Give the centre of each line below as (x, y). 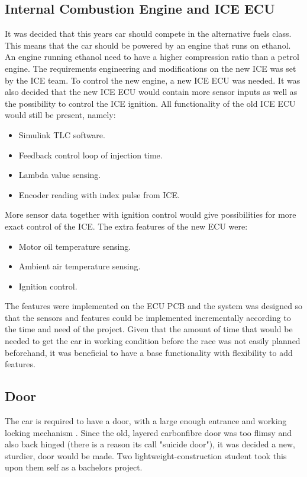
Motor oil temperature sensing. (75, 246)
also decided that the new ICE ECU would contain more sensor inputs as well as (151, 92)
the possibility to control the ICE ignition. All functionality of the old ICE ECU (150, 103)
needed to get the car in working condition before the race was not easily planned (153, 341)
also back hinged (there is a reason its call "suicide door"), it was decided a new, (150, 444)
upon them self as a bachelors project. (74, 467)
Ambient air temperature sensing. (80, 266)
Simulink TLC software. (62, 134)
